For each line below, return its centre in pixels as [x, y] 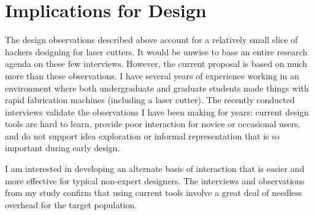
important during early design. [63, 148]
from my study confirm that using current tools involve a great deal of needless [154, 193]
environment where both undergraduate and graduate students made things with [157, 88]
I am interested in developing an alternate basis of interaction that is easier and [155, 169]
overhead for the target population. [71, 204]
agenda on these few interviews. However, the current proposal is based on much [156, 64]
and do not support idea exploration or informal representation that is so [142, 135]
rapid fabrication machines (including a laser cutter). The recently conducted [150, 100]
